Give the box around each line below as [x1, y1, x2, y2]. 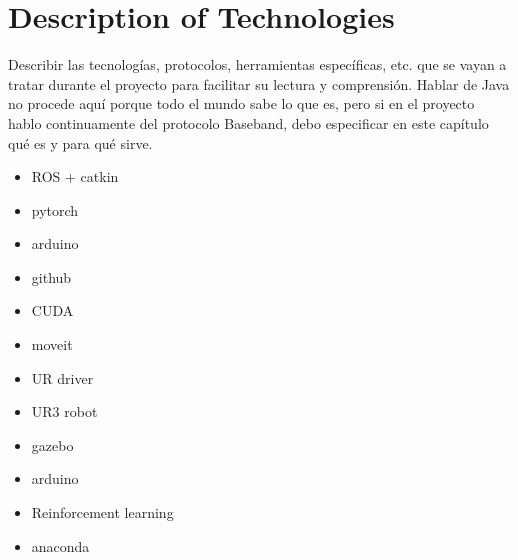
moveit [31, 334, 73, 355]
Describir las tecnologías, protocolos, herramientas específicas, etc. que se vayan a [8, 54, 507, 75]
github [31, 266, 72, 287]
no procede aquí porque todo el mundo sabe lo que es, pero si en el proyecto [8, 93, 475, 114]
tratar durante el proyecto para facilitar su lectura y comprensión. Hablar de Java [8, 73, 510, 94]
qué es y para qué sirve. [8, 132, 153, 153]
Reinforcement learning [31, 502, 174, 523]
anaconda [31, 535, 90, 556]
